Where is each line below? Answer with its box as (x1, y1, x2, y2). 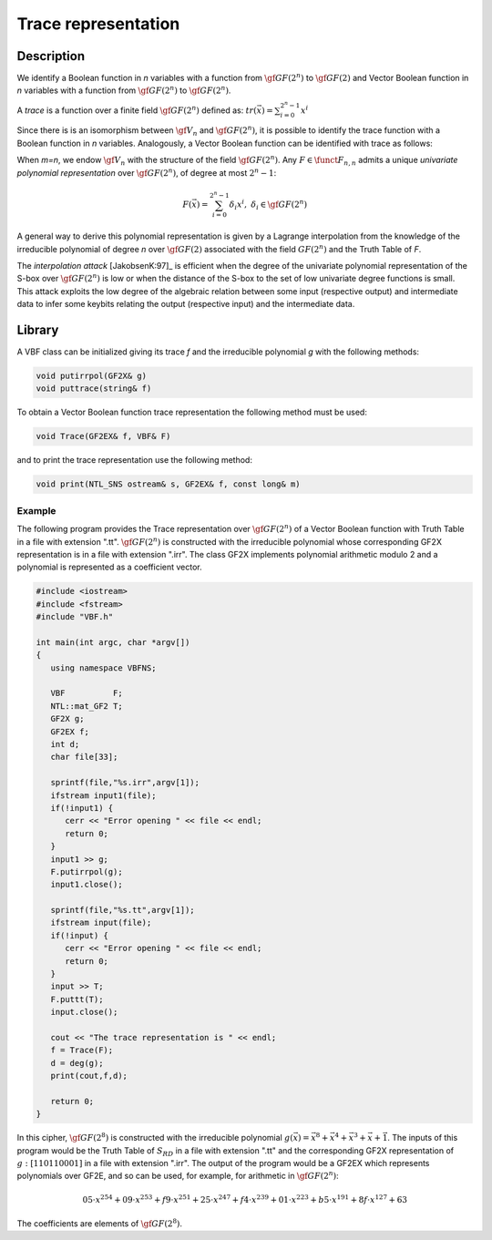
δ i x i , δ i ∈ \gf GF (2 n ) (229, 197, 308, 211)
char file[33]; (50, 752, 118, 763)
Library (16, 323, 59, 338)
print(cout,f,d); (50, 1071, 128, 1081)
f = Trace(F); (50, 1045, 114, 1056)
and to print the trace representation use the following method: (16, 455, 252, 466)
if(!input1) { (50, 803, 114, 813)
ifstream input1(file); (50, 790, 157, 801)
